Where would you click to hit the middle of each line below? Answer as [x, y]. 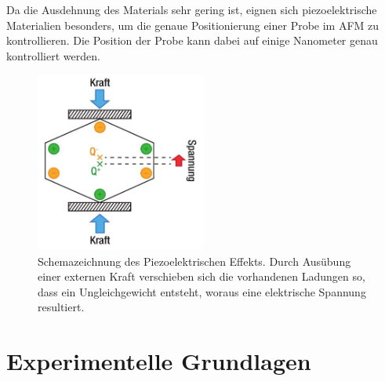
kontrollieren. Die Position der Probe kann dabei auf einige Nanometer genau [192, 40]
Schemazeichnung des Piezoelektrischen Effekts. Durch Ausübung [194, 261]
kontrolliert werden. [53, 55]
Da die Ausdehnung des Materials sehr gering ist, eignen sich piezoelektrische [192, 9]
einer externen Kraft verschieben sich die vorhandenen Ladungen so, [202, 276]
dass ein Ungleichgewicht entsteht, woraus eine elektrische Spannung [202, 291]
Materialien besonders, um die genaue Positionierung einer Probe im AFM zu [193, 25]
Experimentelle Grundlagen [159, 361]
